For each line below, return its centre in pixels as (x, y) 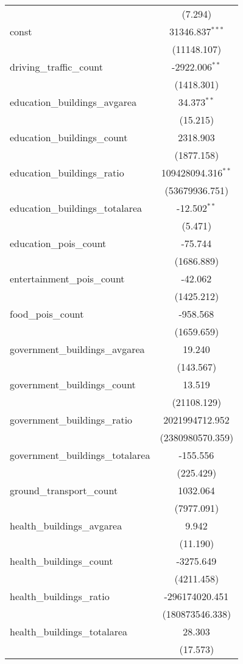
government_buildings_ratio (71, 420)
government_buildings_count (73, 384)
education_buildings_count (69, 137)
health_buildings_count (62, 561)
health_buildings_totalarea (69, 631)
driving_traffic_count (57, 67)
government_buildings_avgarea (77, 349)
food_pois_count (47, 314)
